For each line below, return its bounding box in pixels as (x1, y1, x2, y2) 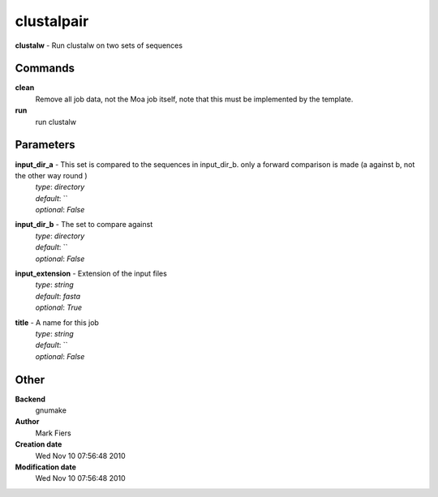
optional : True (35, 302, 83, 312)
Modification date (15, 462, 77, 472)
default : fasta (35, 291, 81, 301)
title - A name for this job (15, 317, 99, 328)
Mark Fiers (35, 428, 72, 438)
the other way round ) (15, 170, 88, 180)
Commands (15, 62, 75, 75)
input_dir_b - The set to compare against (15, 220, 153, 229)
